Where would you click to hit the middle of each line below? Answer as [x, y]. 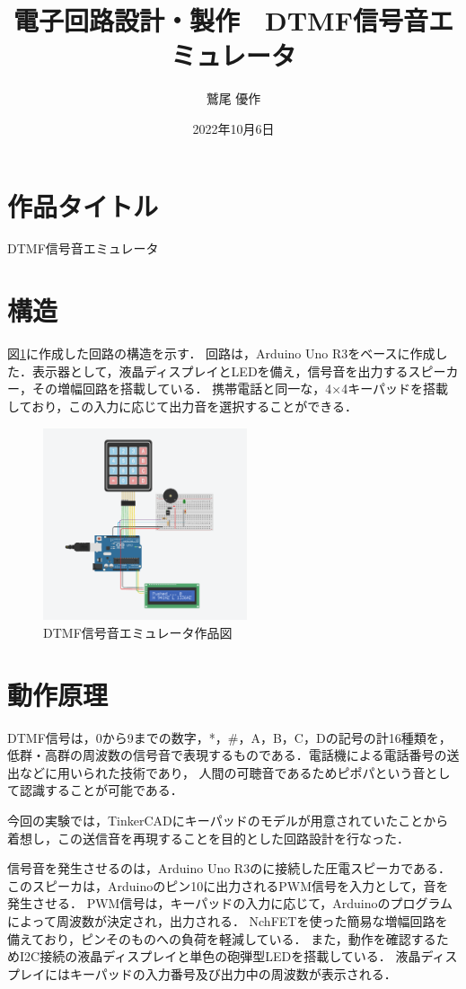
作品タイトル [83, 205]
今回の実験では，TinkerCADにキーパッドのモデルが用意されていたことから [228, 821]
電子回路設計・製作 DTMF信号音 [221, 20]
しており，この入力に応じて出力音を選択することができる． [182, 406]
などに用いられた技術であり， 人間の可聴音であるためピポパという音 [222, 772]
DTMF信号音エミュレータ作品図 [138, 632]
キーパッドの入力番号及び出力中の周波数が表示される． [233, 973]
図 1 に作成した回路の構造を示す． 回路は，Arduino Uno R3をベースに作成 [221, 353]
